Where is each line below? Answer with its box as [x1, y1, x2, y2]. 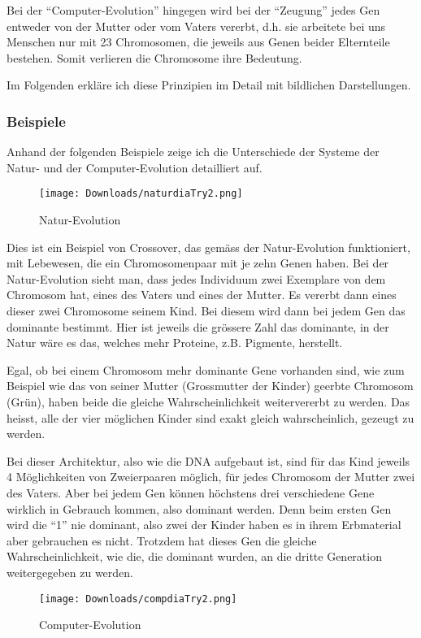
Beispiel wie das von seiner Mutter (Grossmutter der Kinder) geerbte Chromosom [7, 377, 414, 394]
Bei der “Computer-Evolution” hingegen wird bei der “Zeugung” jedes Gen [7, 2, 380, 18]
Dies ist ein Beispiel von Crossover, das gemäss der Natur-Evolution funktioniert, [7, 238, 410, 255]
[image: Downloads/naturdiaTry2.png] [39, 188, 243, 200]
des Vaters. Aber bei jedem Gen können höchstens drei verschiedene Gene [7, 484, 375, 501]
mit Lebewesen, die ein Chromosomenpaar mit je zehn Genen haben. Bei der [7, 254, 389, 271]
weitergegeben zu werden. [7, 563, 134, 580]
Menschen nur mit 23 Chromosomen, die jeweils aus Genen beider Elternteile [7, 33, 390, 50]
